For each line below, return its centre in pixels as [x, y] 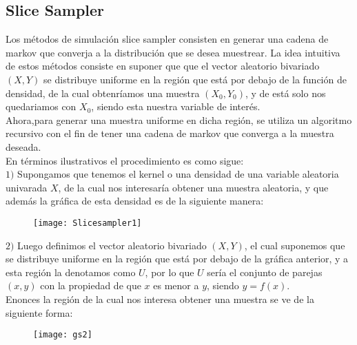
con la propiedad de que [91, 285]
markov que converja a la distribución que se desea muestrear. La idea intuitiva [173, 52]
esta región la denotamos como [71, 272]
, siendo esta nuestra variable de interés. [176, 106]
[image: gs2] [63, 335]
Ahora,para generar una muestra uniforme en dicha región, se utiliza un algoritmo [179, 119]
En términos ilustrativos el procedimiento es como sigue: [125, 160]
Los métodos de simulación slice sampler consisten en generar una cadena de [167, 39]
